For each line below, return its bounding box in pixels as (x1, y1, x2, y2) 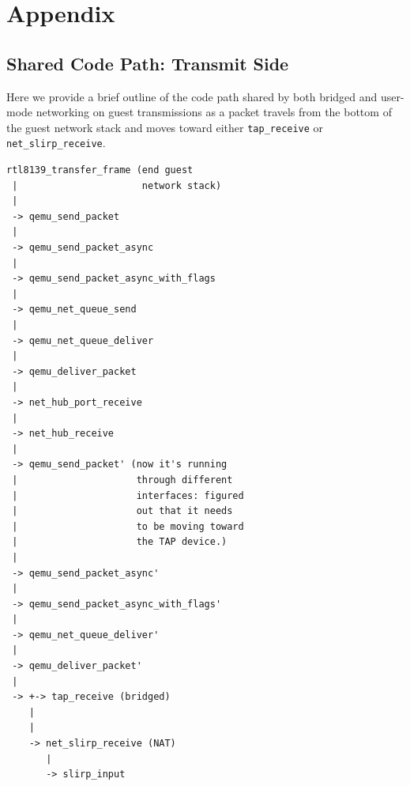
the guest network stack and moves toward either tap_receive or (6, 119, 324, 135)
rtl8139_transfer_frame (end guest (6, 164, 194, 176)
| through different (12, 474, 233, 486)
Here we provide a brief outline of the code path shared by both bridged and (6, 88, 378, 104)
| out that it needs (12, 505, 233, 517)
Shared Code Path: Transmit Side (6, 51, 289, 75)
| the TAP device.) (12, 536, 228, 548)
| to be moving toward (12, 520, 244, 532)
